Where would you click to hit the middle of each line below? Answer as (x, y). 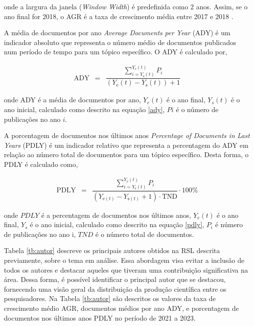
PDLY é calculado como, (41, 164)
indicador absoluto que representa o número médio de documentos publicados (120, 42)
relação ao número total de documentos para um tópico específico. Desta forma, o (126, 154)
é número (229, 224)
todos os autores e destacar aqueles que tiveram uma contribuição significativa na (126, 269)
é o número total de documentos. (145, 234)
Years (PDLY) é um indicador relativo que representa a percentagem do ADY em (126, 145)
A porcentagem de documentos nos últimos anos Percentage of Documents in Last (127, 135)
